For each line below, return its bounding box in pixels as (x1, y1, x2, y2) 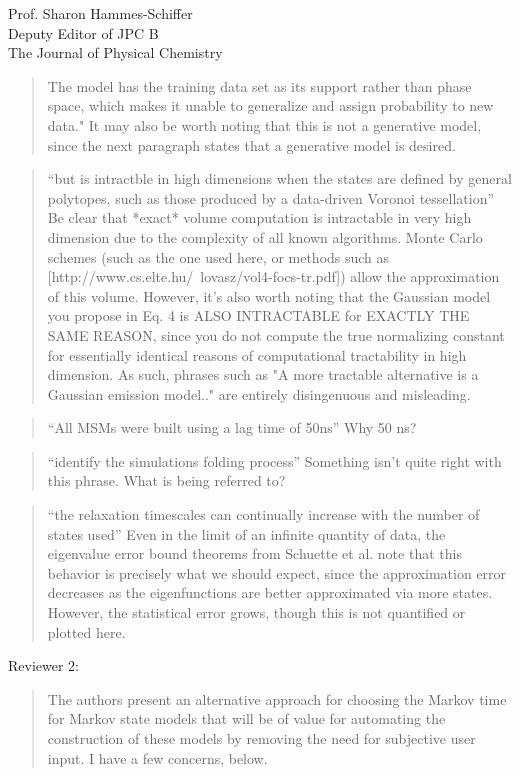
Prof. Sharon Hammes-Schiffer (8, 3, 193, 23)
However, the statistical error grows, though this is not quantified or (47, 602, 466, 623)
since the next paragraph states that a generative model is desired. (47, 134, 456, 155)
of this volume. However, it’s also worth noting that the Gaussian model (47, 285, 491, 306)
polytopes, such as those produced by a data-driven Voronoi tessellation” (47, 187, 495, 208)
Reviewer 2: (8, 655, 79, 676)
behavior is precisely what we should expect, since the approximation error (47, 562, 507, 583)
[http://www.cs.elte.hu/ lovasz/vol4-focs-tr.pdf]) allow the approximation (47, 266, 500, 287)
